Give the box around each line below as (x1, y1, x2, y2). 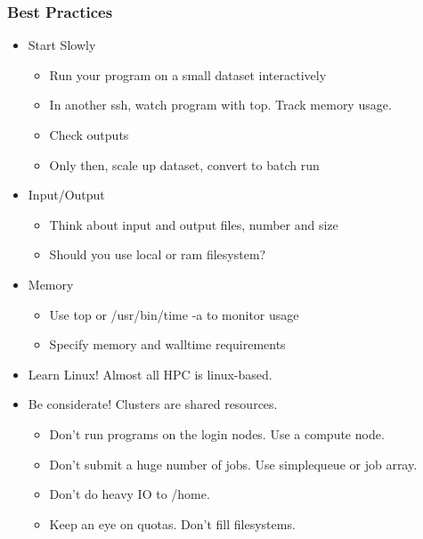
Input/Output (28, 185, 105, 204)
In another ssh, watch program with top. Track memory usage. (49, 95, 392, 114)
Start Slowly (28, 36, 96, 54)
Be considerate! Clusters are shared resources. (28, 395, 278, 413)
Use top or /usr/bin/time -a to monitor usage (49, 305, 299, 323)
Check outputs (49, 126, 129, 143)
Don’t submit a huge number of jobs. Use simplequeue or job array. (49, 454, 418, 473)
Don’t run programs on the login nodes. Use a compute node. (49, 424, 385, 443)
